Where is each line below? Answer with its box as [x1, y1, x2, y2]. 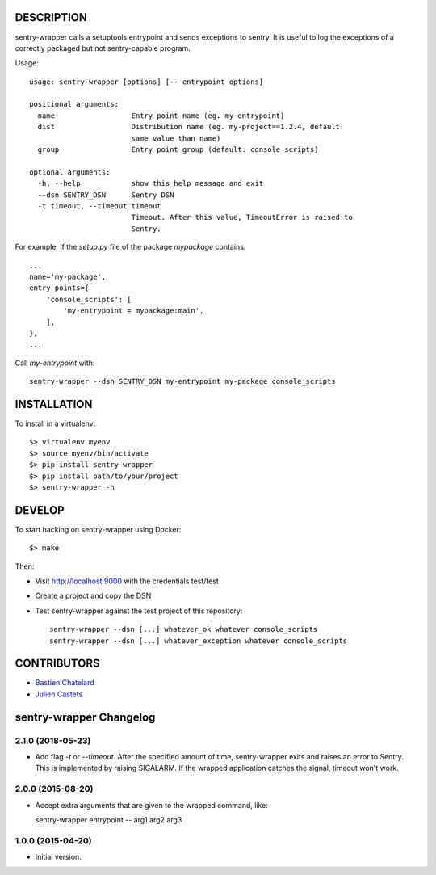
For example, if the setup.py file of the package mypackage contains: [15, 242, 246, 252]
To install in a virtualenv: [15, 419, 96, 428]
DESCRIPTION [15, 11, 88, 24]
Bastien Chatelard [35, 678, 94, 688]
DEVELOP [15, 503, 65, 517]
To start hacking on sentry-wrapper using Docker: [15, 524, 182, 534]
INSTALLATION [15, 397, 93, 411]
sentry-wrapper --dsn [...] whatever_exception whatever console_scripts [49, 636, 348, 646]
